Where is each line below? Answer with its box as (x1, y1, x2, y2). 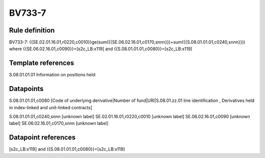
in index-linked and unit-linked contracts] (9, 104, 93, 110)
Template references (9, 59, 75, 67)
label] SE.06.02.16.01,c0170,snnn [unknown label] (9, 121, 109, 126)
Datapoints (9, 85, 44, 93)
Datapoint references (9, 133, 76, 142)
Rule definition (9, 26, 55, 34)
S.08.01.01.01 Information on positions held (9, 72, 96, 78)
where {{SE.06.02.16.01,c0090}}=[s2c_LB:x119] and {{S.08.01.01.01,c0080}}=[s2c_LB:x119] (9, 46, 192, 52)
